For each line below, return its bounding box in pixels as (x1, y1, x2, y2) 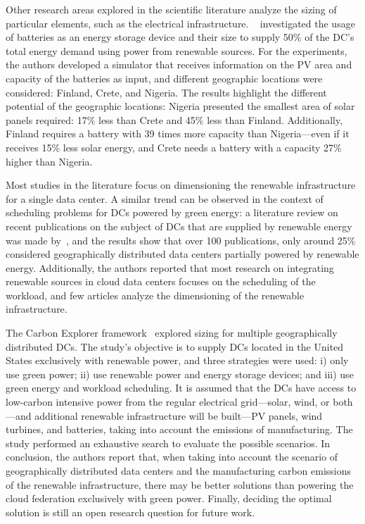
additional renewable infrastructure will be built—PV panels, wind (34, 408, 323, 423)
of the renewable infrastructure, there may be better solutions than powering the (6, 477, 354, 492)
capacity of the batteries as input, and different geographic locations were (6, 70, 323, 85)
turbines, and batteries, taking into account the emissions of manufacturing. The (6, 422, 353, 437)
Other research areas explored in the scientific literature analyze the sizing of (6, 2, 337, 16)
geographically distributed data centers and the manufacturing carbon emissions (6, 463, 352, 478)
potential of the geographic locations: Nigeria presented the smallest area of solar (6, 99, 355, 113)
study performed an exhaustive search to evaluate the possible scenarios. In (6, 435, 331, 450)
